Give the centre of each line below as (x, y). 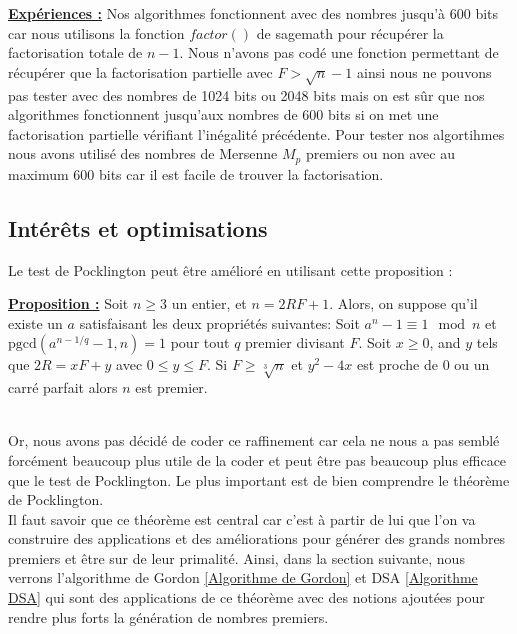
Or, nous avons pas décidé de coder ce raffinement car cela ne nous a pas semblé (254, 440)
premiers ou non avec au (380, 153)
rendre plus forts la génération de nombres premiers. (168, 616)
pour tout (200, 342)
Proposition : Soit (68, 303)
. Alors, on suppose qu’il (403, 303)
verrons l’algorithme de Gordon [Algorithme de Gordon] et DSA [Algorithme (243, 577)
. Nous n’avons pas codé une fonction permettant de (339, 52)
